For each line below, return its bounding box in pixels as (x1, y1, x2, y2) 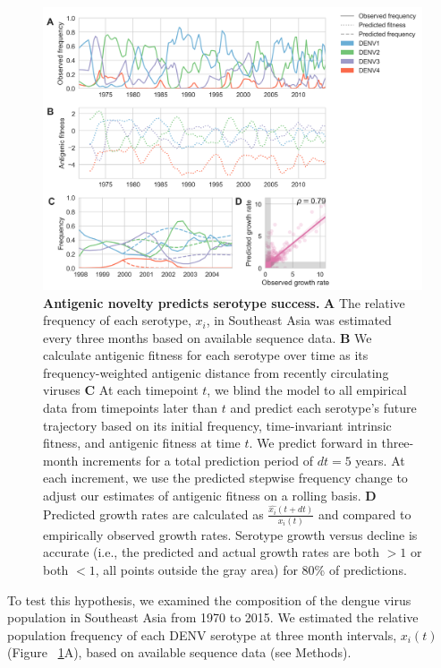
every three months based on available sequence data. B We (43, 328, 372, 347)
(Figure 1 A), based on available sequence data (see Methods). (7, 643, 352, 662)
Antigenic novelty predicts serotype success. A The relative (43, 293, 405, 312)
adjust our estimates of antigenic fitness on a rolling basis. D (43, 486, 377, 505)
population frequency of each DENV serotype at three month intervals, (7, 625, 397, 644)
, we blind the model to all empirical (207, 381, 407, 399)
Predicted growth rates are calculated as (43, 504, 264, 523)
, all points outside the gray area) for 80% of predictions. (95, 561, 407, 579)
